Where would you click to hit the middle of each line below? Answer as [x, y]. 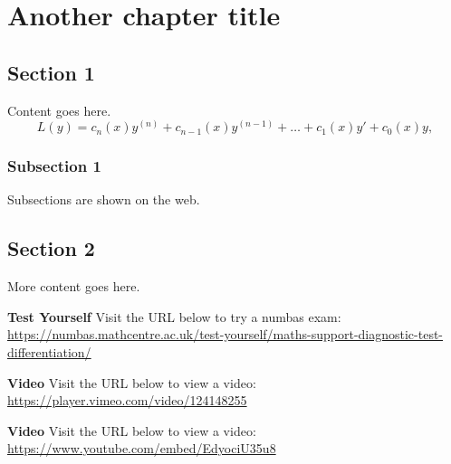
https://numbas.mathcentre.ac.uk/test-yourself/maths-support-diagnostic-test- [225, 334]
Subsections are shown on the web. [104, 199]
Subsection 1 [54, 166]
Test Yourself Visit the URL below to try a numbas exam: [174, 316]
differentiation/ [49, 351]
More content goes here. [74, 286]
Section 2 [51, 248]
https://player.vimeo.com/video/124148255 [127, 400]
